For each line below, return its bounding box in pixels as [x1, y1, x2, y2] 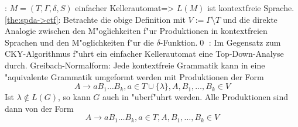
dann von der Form [5, 102, 74, 114]
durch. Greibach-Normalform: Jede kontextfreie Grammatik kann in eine [5, 59, 265, 71]
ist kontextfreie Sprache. [207, 2, 294, 13]
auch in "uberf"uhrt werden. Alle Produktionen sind [102, 91, 289, 103]
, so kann [57, 91, 91, 103]
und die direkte [222, 13, 278, 25]
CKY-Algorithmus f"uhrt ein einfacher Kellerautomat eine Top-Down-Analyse [5, 47, 284, 60]
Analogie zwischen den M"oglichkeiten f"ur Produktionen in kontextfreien [5, 25, 268, 37]
